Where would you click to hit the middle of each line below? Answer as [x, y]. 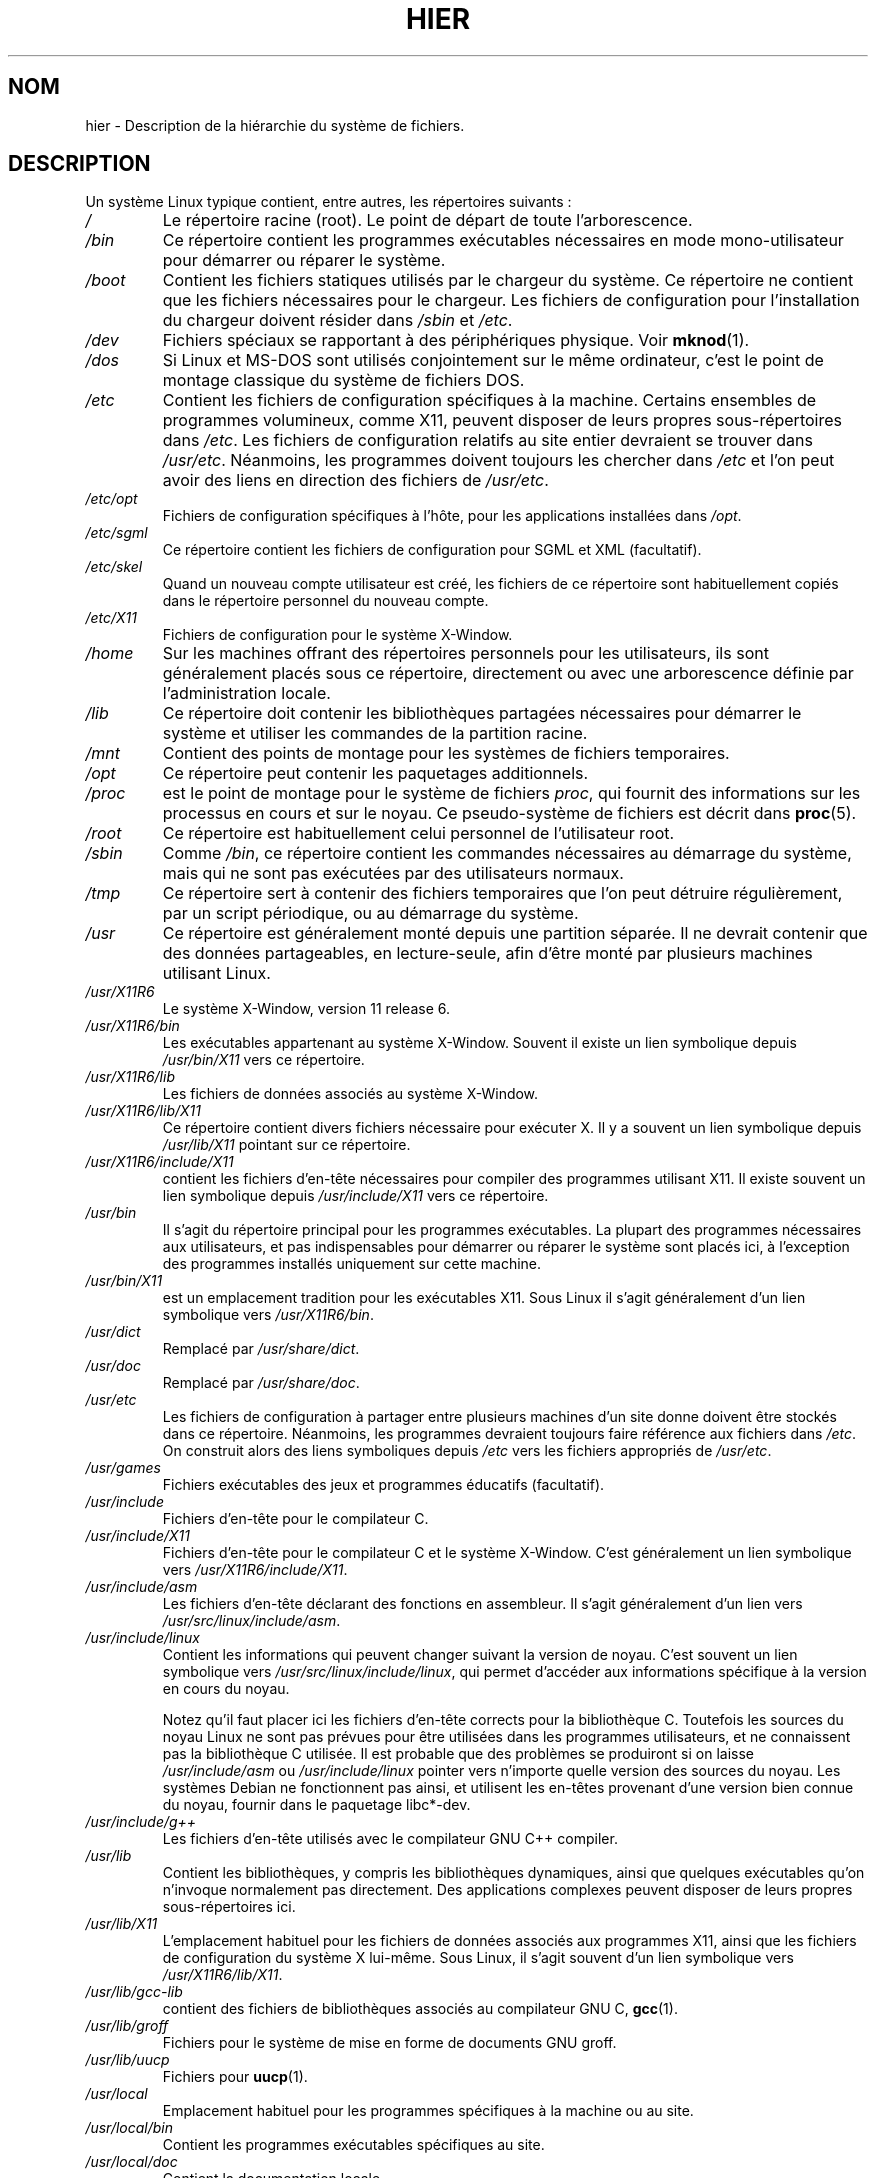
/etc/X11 [111, 618]
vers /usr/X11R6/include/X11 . [255, 1570]
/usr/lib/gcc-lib [134, 1992]
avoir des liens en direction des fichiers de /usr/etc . [355, 480]
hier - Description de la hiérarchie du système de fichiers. [275, 125]
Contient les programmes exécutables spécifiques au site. [353, 2145]
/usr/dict [113, 1332]
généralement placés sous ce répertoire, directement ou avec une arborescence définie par [508, 673]
